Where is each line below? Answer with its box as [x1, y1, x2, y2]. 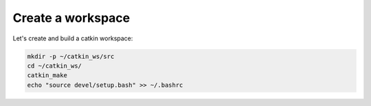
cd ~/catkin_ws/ [27, 62, 82, 70]
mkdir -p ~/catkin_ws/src [27, 52, 115, 60]
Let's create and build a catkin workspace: [12, 34, 133, 42]
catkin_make [27, 72, 68, 79]
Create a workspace [12, 10, 131, 25]
